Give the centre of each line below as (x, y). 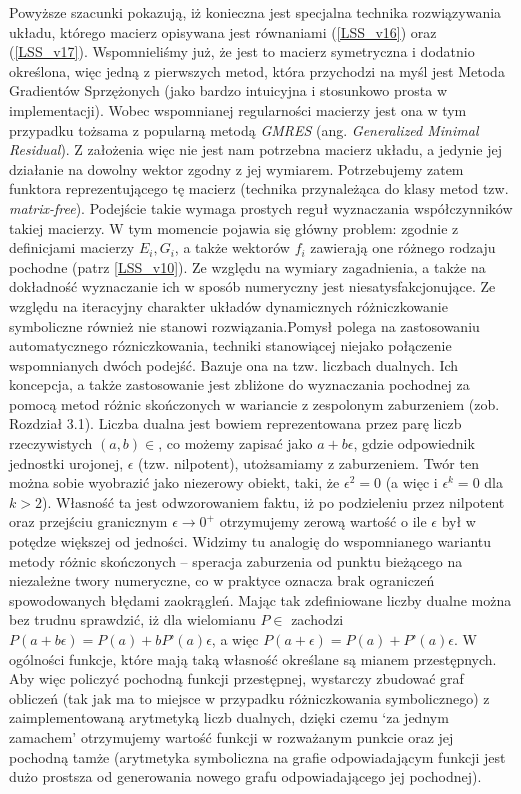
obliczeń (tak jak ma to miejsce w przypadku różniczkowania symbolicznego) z (249, 697)
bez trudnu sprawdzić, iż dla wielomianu (132, 619)
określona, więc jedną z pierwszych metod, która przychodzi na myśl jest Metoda (257, 70)
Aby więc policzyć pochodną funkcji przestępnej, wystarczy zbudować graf (236, 678)
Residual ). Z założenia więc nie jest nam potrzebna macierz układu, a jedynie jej (255, 149)
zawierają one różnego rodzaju (403, 247)
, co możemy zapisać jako (235, 443)
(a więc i (411, 482)
